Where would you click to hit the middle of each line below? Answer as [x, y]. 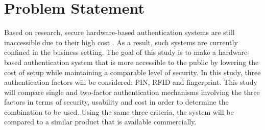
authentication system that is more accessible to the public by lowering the [141, 62]
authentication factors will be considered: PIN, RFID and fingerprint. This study [131, 82]
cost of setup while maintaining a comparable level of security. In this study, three [132, 72]
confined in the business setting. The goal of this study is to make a [110, 52]
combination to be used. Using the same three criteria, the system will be [119, 111]
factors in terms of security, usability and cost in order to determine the [116, 102]
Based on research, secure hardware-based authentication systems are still [119, 32]
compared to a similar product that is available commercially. [100, 122]
